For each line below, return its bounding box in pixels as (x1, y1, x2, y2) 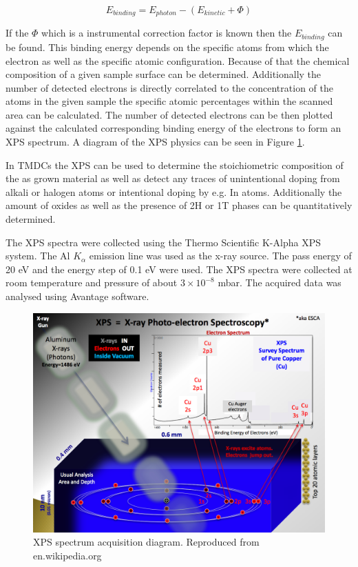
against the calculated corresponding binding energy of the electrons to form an (6, 121, 341, 135)
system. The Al (6, 248, 70, 263)
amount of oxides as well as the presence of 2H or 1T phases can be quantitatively (6, 198, 352, 212)
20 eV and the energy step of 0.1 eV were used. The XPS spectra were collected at (6, 261, 352, 276)
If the (6, 26, 29, 40)
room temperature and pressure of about (6, 275, 178, 290)
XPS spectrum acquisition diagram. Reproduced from (33, 535, 260, 549)
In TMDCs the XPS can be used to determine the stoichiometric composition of (6, 157, 344, 172)
